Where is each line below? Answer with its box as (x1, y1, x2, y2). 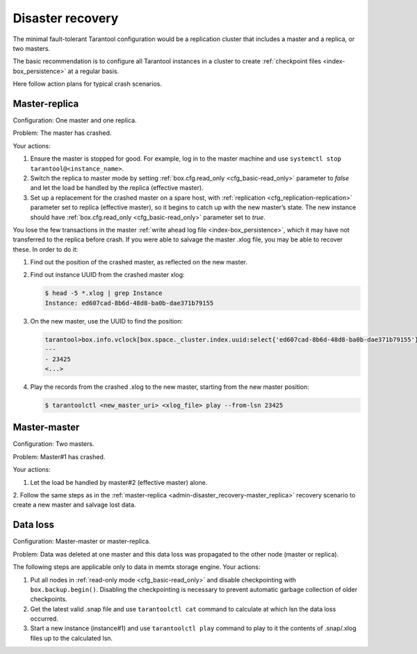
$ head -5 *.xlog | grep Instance (44, 289, 163, 297)
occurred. (30, 614, 58, 623)
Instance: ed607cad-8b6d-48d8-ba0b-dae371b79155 (44, 299, 214, 307)
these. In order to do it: (13, 245, 79, 253)
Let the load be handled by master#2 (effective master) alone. (30, 478, 208, 486)
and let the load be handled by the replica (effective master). (30, 184, 204, 192)
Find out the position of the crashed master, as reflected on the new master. (30, 258, 248, 266)
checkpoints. (30, 595, 67, 603)
